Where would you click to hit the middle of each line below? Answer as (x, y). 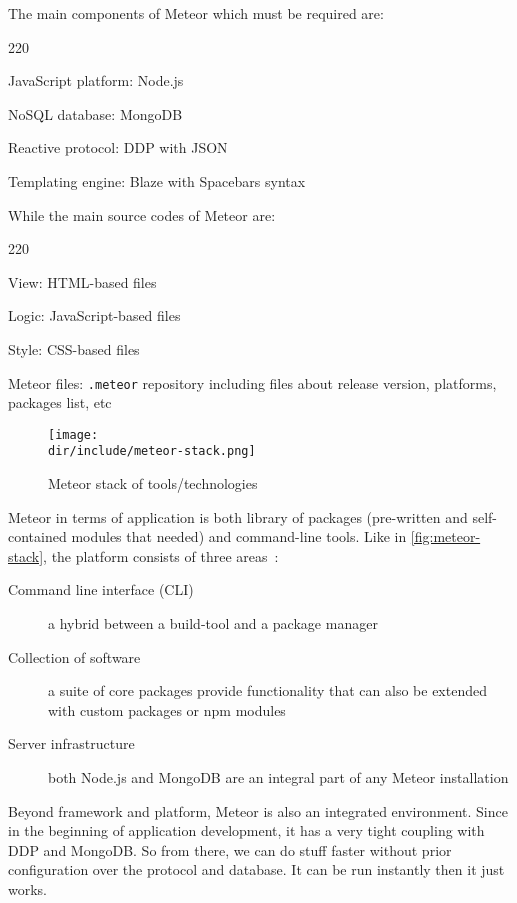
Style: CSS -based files (74, 348)
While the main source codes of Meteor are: (142, 214)
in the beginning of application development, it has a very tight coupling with (246, 830)
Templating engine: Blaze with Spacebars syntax (157, 180)
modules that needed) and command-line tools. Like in (239, 536)
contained (37, 536)
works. (28, 889)
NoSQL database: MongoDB (95, 113)
